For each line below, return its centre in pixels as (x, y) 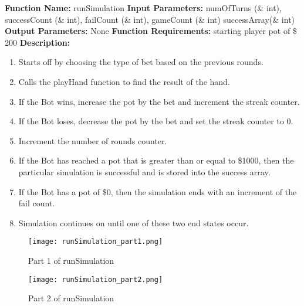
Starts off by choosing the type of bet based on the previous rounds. (141, 62)
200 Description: (38, 42)
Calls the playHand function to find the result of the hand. (124, 81)
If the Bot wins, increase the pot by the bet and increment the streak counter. (159, 101)
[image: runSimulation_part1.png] (96, 242)
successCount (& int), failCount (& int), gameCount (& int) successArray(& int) (150, 19)
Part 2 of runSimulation (71, 298)
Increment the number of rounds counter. (93, 140)
